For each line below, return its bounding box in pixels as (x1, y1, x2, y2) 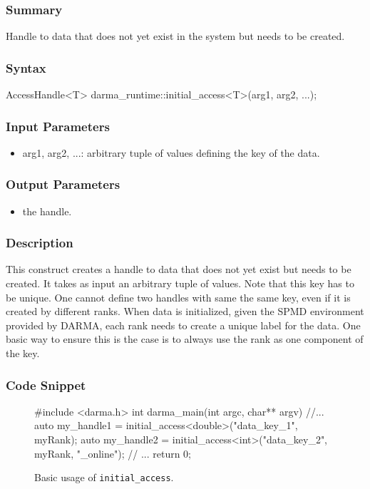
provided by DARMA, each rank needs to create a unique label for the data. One (6, 317, 361, 332)
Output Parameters (6, 175, 120, 193)
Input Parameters (6, 117, 110, 135)
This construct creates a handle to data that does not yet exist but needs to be (6, 262, 351, 277)
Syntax (6, 58, 46, 76)
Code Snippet (6, 376, 86, 393)
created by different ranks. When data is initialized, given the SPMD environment (6, 304, 364, 319)
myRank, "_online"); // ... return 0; (34, 446, 191, 460)
